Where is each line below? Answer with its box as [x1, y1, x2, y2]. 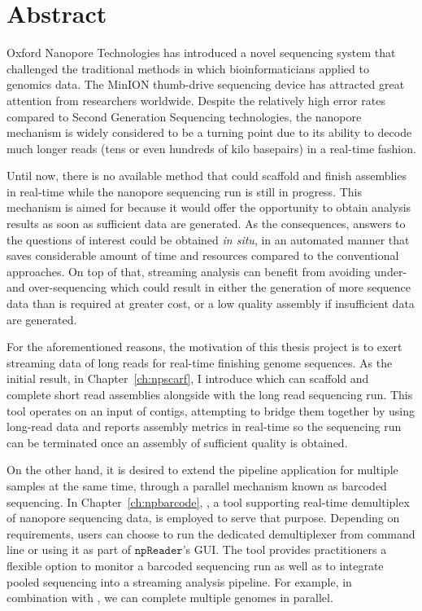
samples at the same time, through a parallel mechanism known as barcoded [7, 477, 387, 494]
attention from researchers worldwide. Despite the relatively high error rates [7, 91, 385, 108]
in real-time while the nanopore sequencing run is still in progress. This [7, 182, 362, 200]
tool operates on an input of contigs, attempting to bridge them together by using [7, 402, 415, 419]
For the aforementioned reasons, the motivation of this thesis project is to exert [7, 338, 402, 355]
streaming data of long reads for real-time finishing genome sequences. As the [7, 354, 393, 371]
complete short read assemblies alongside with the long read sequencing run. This [7, 386, 413, 402]
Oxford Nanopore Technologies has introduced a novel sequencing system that [7, 44, 396, 61]
